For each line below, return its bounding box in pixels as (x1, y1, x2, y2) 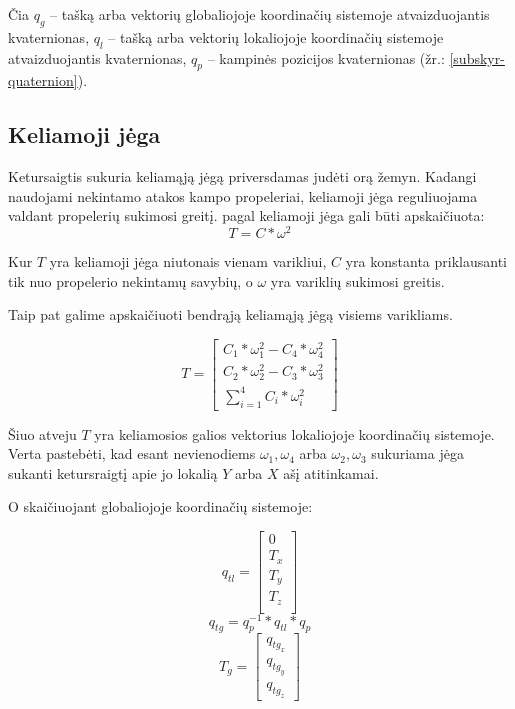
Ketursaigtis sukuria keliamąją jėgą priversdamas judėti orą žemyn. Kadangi (8, 166, 477, 187)
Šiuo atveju (8, 423, 77, 444)
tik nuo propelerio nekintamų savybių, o (8, 270, 253, 291)
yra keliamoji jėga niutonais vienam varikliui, (49, 251, 327, 272)
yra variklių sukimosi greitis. (270, 270, 445, 291)
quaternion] (8, 70, 78, 91)
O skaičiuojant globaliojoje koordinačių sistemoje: (8, 496, 313, 517)
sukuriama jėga (371, 443, 464, 464)
